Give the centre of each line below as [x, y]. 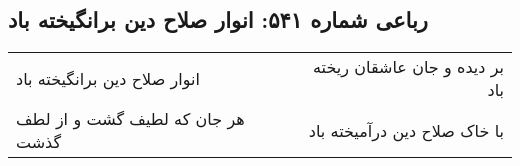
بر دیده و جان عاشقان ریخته [408, 67]
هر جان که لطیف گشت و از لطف [130, 119]
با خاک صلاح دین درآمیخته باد [406, 130]
